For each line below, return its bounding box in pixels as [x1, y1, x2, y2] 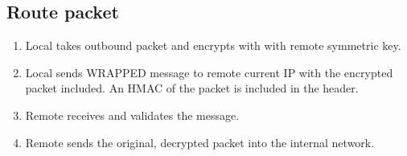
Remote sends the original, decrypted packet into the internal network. [25, 133, 375, 150]
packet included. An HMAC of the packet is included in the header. [25, 80, 359, 96]
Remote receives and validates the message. [25, 106, 240, 123]
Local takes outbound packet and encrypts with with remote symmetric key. [25, 37, 401, 54]
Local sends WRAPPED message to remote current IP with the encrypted [25, 64, 393, 80]
